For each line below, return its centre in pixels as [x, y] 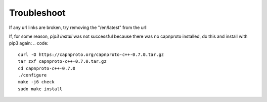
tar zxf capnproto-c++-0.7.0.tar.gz [62, 62]
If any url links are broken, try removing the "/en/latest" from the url [78, 27]
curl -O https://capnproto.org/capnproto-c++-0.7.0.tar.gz [91, 54]
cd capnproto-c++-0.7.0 [47, 68]
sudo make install [40, 89]
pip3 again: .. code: [29, 43]
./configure [32, 75]
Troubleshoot [38, 13]
